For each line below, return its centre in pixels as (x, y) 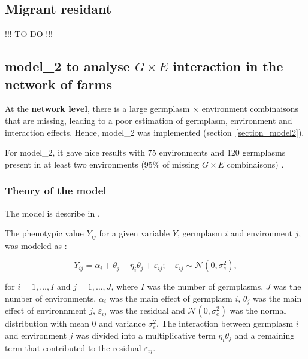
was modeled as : (36, 245)
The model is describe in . (52, 213)
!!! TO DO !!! (29, 34)
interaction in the (228, 66)
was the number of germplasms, (205, 286)
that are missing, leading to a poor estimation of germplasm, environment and (149, 120)
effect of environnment (46, 310)
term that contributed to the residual (73, 347)
